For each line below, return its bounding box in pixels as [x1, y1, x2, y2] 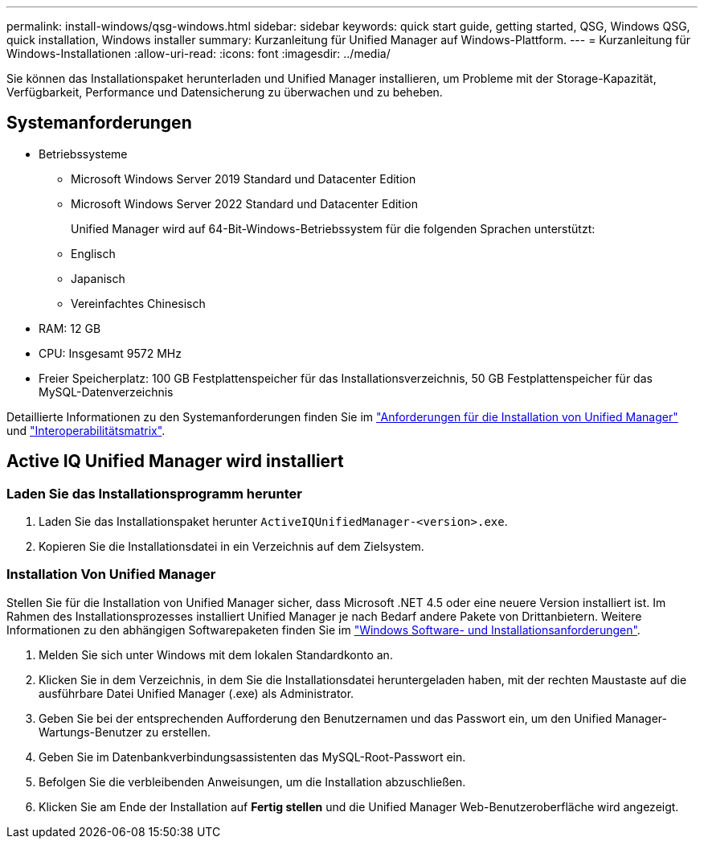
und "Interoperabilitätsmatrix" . [6, 423, 166, 437]
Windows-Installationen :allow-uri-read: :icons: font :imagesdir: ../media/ [6, 47, 391, 60]
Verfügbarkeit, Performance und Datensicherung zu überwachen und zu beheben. [6, 85, 443, 99]
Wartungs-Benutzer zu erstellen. [39, 724, 211, 739]
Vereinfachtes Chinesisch [71, 296, 206, 310]
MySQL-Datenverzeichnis [39, 384, 174, 399]
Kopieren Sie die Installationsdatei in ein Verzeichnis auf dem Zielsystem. [39, 539, 424, 554]
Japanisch [71, 271, 125, 285]
